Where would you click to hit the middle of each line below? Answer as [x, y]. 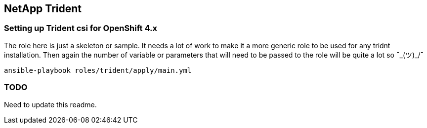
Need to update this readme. [50, 104]
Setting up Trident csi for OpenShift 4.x [81, 28]
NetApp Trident [43, 9]
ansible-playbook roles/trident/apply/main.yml [98, 70]
